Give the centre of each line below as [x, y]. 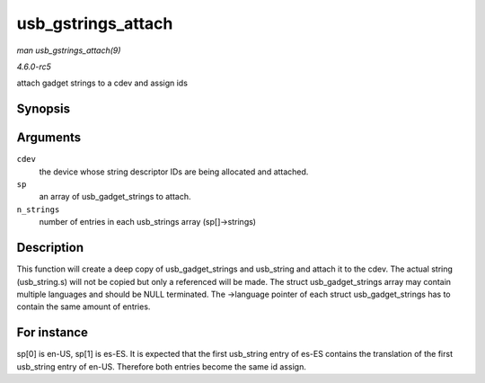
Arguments [49, 138]
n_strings [38, 209]
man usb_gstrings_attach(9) [69, 50]
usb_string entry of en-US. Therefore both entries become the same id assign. [162, 366]
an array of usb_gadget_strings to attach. [115, 197]
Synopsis [44, 109]
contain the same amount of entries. [84, 307]
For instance [53, 333]
